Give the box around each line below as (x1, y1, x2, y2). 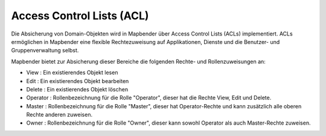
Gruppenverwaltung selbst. (11, 47, 79, 54)
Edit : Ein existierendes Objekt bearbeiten (26, 77, 129, 84)
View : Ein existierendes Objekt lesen (26, 69, 118, 76)
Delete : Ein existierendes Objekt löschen (26, 85, 129, 93)
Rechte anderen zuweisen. (26, 111, 93, 119)
